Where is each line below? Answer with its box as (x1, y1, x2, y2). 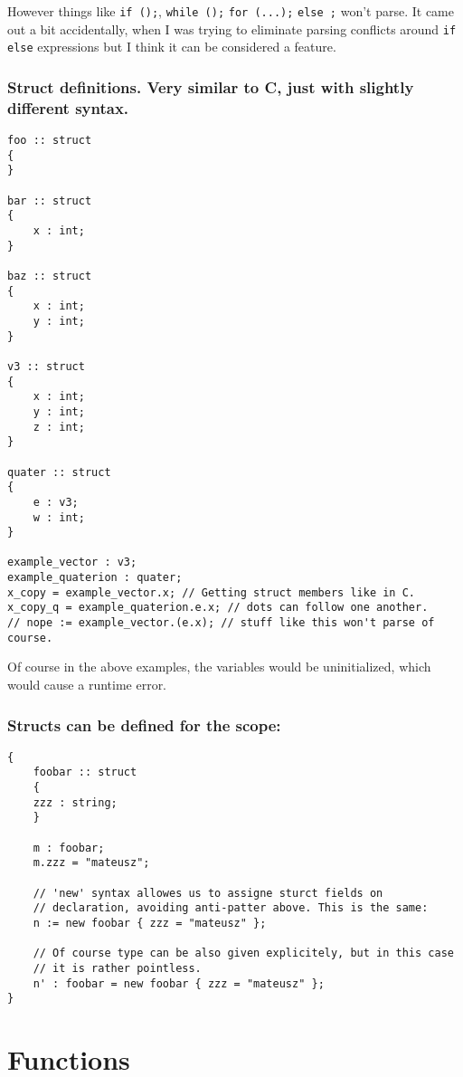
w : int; (33, 510, 85, 524)
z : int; (33, 420, 85, 434)
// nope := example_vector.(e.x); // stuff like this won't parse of (7, 616, 435, 630)
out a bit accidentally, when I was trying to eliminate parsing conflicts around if (7, 19, 457, 38)
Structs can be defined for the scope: (7, 713, 281, 736)
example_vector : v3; (7, 556, 137, 569)
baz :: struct (7, 270, 92, 283)
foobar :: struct (33, 766, 137, 779)
